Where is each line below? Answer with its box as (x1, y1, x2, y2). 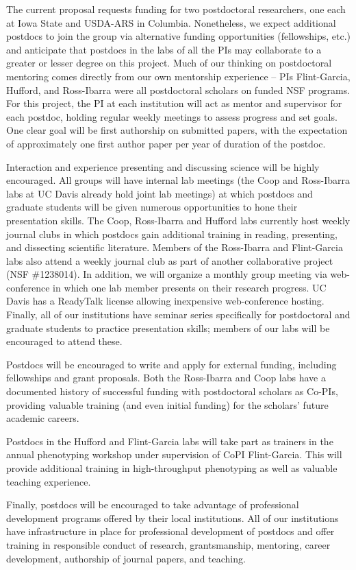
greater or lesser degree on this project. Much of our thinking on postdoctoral (6, 56, 332, 70)
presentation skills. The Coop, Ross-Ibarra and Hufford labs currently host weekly (6, 213, 351, 227)
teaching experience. (6, 474, 91, 488)
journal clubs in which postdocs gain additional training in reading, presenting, (6, 226, 338, 241)
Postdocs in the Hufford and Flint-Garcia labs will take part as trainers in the (6, 434, 333, 448)
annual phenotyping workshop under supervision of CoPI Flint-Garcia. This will (6, 447, 342, 462)
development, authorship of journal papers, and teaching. (6, 551, 246, 565)
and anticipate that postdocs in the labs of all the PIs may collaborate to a (6, 42, 322, 56)
